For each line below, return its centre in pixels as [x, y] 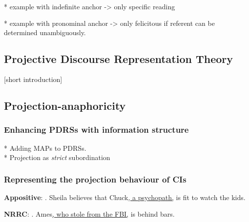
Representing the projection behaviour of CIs [95, 179]
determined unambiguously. [45, 32]
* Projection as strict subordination [57, 157]
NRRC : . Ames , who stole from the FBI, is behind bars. [89, 213]
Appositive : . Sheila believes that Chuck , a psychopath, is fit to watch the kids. [125, 197]
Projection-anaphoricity [65, 105]
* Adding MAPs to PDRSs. [45, 148]
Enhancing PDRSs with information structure [96, 130]
